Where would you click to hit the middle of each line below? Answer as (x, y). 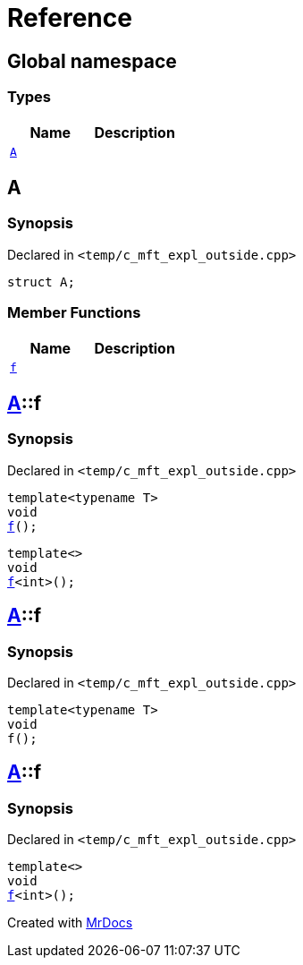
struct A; (41, 282)
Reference (70, 18)
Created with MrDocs (70, 923)
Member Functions (74, 313)
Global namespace (92, 61)
